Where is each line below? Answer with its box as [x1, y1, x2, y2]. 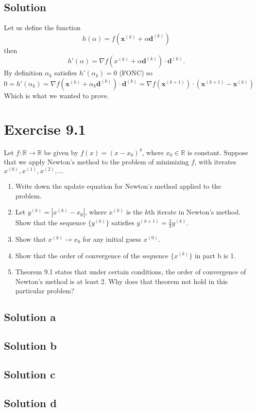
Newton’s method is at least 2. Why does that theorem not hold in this [15, 276, 228, 286]
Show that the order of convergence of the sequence [15, 250, 169, 260]
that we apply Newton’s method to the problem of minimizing [4, 157, 189, 167]
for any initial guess [83, 233, 141, 244]
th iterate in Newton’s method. [148, 207, 241, 217]
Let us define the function [4, 22, 81, 33]
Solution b [4, 338, 57, 353]
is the [126, 207, 143, 217]
